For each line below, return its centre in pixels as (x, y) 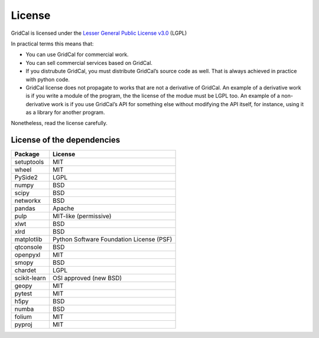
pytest (23, 294)
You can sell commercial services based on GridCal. (89, 63)
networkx (28, 201)
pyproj (23, 324)
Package (27, 155)
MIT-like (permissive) (82, 216)
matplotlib (28, 239)
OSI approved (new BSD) (87, 278)
